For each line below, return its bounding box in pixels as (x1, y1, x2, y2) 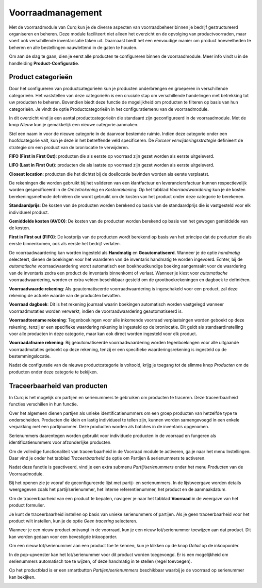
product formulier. (9, 503, 45, 508)
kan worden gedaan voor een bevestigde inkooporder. (9, 534, 117, 539)
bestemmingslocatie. (9, 353, 51, 359)
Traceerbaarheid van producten (9, 382, 108, 390)
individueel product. (9, 209, 49, 215)
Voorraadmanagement (9, 7, 102, 18)
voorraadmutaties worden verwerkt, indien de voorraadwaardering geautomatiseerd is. (9, 308, 183, 314)
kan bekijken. (9, 574, 36, 580)
